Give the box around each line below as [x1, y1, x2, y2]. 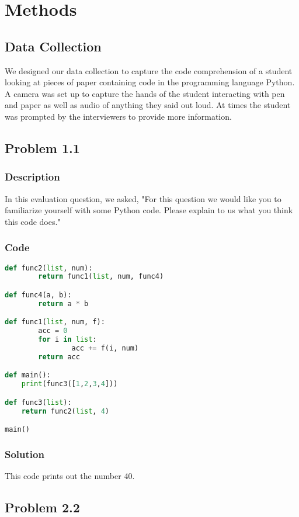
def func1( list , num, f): [5, 318, 105, 327]
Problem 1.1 [5, 138, 80, 157]
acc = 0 [38, 327, 68, 335]
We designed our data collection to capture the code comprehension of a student [5, 64, 293, 77]
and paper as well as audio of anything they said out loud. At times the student [5, 99, 291, 111]
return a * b [38, 299, 89, 308]
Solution [5, 447, 44, 461]
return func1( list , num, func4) [38, 272, 164, 281]
